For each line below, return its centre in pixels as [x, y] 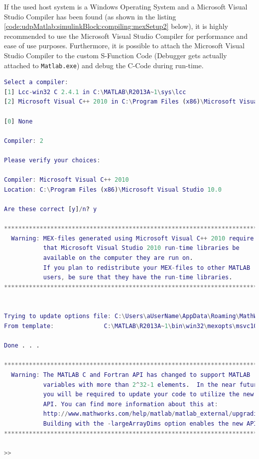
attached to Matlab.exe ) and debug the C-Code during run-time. [104, 65]
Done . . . [22, 346]
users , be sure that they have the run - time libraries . [138, 278]
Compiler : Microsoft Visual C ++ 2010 [66, 180]
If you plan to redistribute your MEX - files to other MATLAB [147, 268]
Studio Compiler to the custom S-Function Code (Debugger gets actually [116, 55]
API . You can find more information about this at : [130, 404]
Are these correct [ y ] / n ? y [51, 209]
